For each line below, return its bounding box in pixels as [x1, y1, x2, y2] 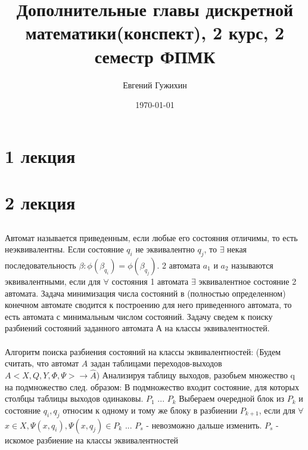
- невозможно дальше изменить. [146, 418, 262, 431]
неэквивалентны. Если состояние [5, 243, 124, 255]
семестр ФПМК [94, 44, 216, 68]
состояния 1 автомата [111, 275, 189, 288]
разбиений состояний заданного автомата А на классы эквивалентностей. [5, 322, 270, 334]
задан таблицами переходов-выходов [91, 357, 222, 369]
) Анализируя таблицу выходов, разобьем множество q [96, 369, 295, 381]
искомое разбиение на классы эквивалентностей [5, 433, 179, 446]
